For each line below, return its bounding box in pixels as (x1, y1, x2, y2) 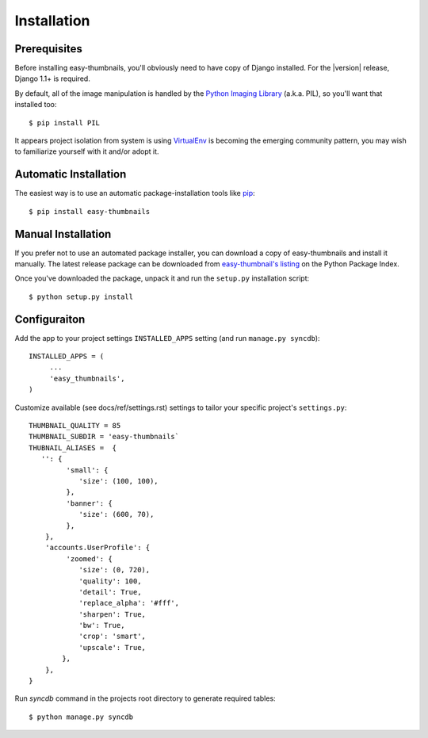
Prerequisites (14, 42, 82, 55)
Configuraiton (14, 312, 86, 326)
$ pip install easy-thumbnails (29, 207, 151, 216)
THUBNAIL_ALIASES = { (29, 443, 117, 452)
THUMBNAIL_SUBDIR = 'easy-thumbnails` (29, 432, 180, 442)
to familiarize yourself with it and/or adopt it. (14, 147, 159, 156)
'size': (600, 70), (78, 510, 155, 519)
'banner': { (66, 499, 113, 507)
